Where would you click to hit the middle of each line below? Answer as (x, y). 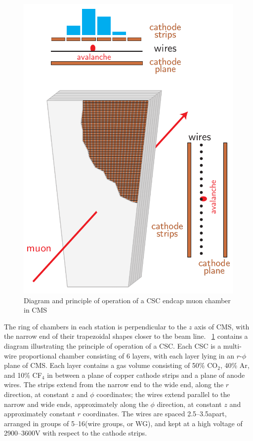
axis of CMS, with (222, 326)
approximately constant (40, 414)
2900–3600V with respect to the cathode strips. (76, 433)
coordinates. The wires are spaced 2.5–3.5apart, (155, 414)
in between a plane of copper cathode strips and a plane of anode (146, 375)
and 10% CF (23, 375)
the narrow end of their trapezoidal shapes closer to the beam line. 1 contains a (126, 336)
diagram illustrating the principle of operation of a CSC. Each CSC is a (113, 346)
